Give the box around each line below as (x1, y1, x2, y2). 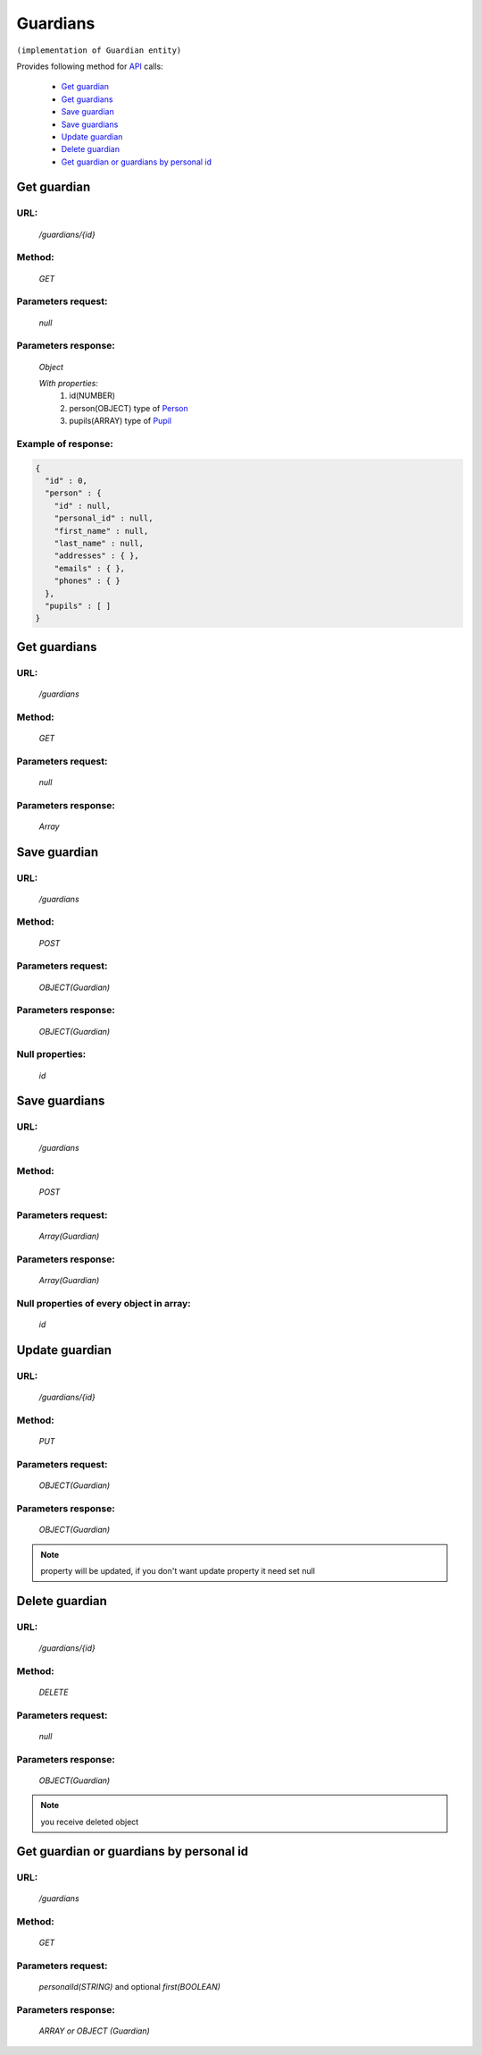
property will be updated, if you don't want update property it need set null (40, 1565, 316, 1576)
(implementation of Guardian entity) (16, 45, 182, 55)
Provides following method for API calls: (16, 61, 164, 72)
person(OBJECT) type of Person (69, 402, 189, 413)
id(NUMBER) (69, 390, 116, 402)
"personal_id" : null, (54, 513, 154, 523)
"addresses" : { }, (54, 551, 140, 561)
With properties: (38, 377, 98, 388)
